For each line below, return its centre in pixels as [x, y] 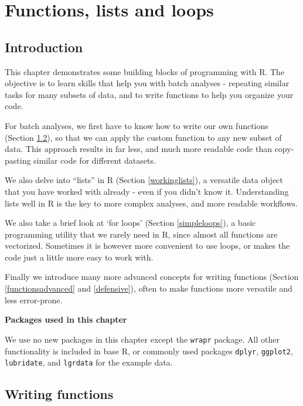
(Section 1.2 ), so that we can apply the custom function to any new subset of [143, 137]
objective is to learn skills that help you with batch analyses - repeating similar [147, 83]
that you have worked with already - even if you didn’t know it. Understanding [147, 191]
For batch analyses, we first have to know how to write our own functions [137, 125]
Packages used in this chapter [66, 319]
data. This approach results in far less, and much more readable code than [138, 149]
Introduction [44, 47]
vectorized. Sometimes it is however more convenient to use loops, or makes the [147, 246]
